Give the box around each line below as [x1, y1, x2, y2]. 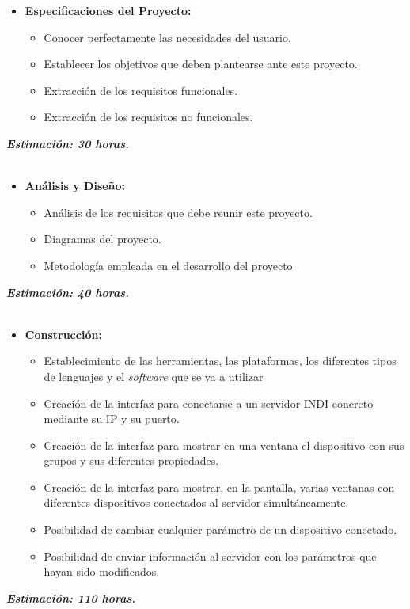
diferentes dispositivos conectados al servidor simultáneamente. [44, 494, 349, 511]
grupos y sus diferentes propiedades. [44, 452, 219, 469]
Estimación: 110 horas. [6, 589, 136, 606]
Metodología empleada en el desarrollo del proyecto [44, 257, 293, 273]
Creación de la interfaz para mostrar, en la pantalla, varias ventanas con [44, 478, 395, 495]
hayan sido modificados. [44, 563, 160, 580]
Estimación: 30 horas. [6, 135, 130, 151]
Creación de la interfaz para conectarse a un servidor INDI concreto [44, 394, 374, 411]
